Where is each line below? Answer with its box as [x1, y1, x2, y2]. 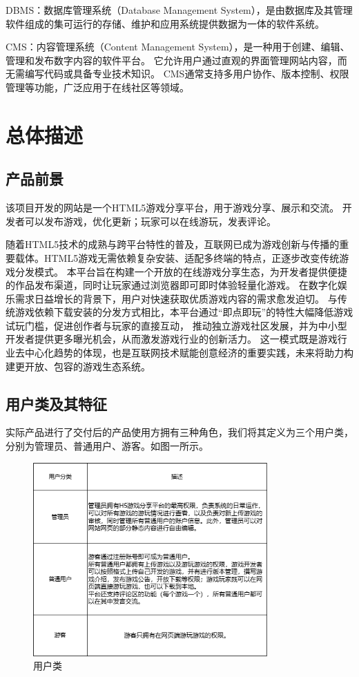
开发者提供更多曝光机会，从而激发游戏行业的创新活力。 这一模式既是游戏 [6, 332, 338, 346]
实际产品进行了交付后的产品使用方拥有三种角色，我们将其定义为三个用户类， [6, 425, 353, 439]
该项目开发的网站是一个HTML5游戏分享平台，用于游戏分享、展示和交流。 [6, 200, 340, 215]
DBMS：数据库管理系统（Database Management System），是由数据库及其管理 [6, 3, 353, 17]
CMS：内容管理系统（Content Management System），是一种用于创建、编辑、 [6, 39, 350, 54]
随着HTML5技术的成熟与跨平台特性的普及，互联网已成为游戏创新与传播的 [6, 237, 340, 251]
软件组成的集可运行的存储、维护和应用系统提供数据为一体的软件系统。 [6, 16, 324, 30]
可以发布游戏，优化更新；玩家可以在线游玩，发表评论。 [24, 213, 276, 228]
